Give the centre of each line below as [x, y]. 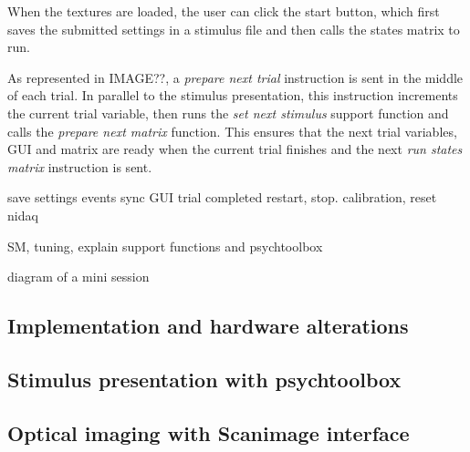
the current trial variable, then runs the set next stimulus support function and [228, 113]
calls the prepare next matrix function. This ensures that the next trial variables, [232, 131]
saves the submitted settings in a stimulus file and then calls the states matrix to [234, 29]
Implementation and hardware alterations [208, 326]
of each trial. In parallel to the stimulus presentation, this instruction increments [233, 95]
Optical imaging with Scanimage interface [209, 432]
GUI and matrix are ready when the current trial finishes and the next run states [235, 149]
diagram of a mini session [78, 277]
